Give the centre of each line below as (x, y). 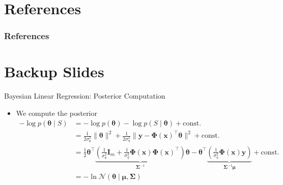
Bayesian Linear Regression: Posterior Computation (85, 96)
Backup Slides (54, 71)
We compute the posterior (57, 113)
